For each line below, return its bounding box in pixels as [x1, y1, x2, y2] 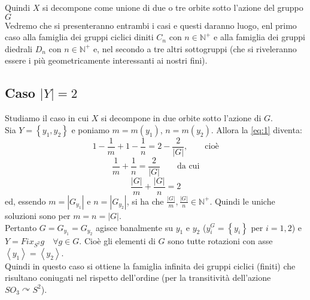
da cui [177, 162, 200, 171]
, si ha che [126, 194, 164, 207]
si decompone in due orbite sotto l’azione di [101, 112, 262, 124]
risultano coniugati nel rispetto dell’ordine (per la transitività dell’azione [5, 271, 271, 284]
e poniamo [71, 123, 110, 136]
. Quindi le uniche [209, 194, 275, 207]
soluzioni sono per [5, 209, 71, 221]
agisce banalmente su [96, 221, 173, 233]
